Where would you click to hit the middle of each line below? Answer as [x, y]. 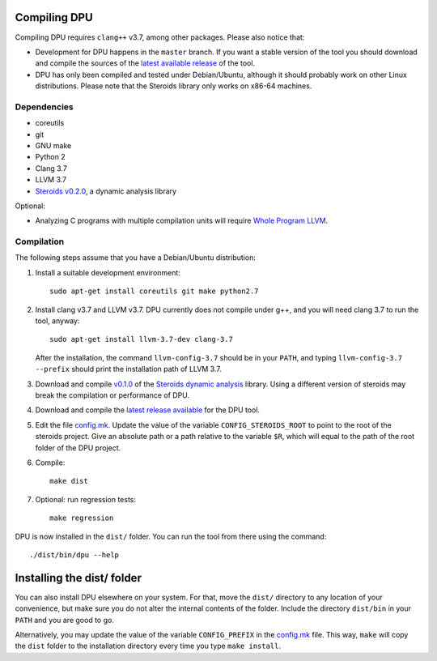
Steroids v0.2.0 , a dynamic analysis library [106, 191]
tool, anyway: [57, 321]
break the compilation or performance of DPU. [112, 395]
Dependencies [45, 107]
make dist [69, 481]
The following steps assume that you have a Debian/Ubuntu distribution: [136, 258]
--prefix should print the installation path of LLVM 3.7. [128, 369]
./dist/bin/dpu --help [74, 554]
